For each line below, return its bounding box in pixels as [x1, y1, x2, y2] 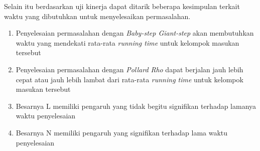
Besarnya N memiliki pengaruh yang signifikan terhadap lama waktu [16, 127, 228, 137]
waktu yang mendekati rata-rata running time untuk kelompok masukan [16, 37, 239, 48]
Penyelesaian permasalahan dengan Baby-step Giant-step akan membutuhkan [16, 28, 254, 38]
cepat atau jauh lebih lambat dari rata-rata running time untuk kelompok [16, 74, 243, 84]
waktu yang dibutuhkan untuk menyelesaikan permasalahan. [4, 11, 191, 21]
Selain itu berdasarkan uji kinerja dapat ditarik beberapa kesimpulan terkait [4, 1, 240, 11]
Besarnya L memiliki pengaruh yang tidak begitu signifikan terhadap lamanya [16, 100, 256, 111]
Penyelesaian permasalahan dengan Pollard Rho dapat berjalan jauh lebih [16, 64, 243, 74]
